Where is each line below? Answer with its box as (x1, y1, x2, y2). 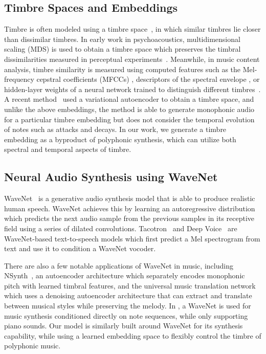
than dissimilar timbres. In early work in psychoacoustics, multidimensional (4, 33, 240, 44)
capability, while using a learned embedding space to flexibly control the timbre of (4, 330, 261, 341)
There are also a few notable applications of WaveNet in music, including (4, 260, 233, 271)
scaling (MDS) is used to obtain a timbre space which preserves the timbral (4, 43, 241, 54)
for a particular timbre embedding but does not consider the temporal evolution (4, 114, 255, 124)
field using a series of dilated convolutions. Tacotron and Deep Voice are (4, 223, 237, 233)
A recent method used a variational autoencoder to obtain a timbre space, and (4, 94, 254, 104)
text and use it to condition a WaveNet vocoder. (4, 243, 156, 254)
